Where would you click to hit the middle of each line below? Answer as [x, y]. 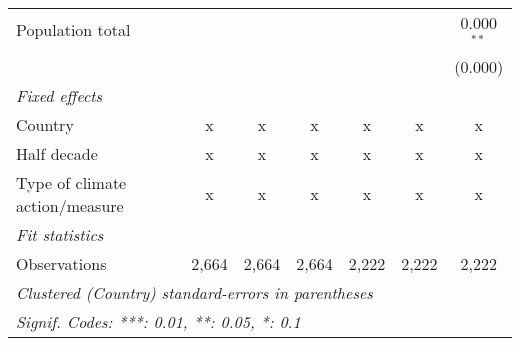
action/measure [70, 205]
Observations [61, 263]
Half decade [57, 153]
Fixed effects [59, 95]
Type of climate [71, 182]
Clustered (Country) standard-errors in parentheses [194, 292]
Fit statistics [60, 234]
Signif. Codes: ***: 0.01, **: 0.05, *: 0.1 [158, 321]
